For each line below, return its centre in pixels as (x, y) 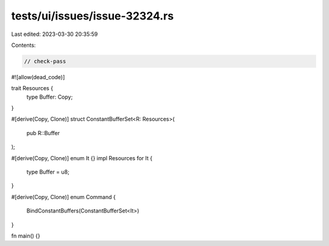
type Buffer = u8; (48, 172)
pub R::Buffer (43, 133)
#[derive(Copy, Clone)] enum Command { (63, 197)
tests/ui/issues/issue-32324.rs (92, 16)
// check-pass (45, 61)
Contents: (23, 45)
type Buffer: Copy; (50, 97)
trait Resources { (32, 88)
